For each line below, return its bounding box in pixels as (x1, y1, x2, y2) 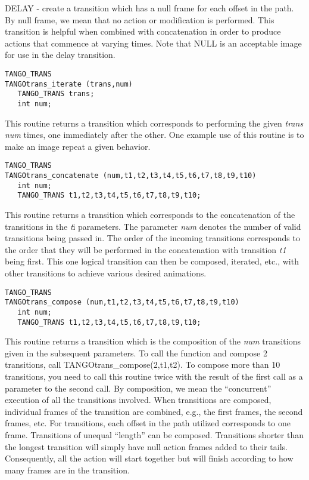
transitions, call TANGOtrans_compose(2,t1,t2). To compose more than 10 (5, 358, 280, 371)
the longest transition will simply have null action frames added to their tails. (5, 440, 288, 453)
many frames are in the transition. (5, 463, 130, 476)
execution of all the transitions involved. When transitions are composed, (5, 393, 271, 406)
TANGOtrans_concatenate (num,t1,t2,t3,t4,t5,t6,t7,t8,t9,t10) (5, 171, 257, 180)
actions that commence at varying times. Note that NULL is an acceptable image (5, 36, 302, 49)
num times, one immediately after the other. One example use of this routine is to (5, 128, 304, 141)
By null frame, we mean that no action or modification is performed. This (5, 13, 274, 26)
